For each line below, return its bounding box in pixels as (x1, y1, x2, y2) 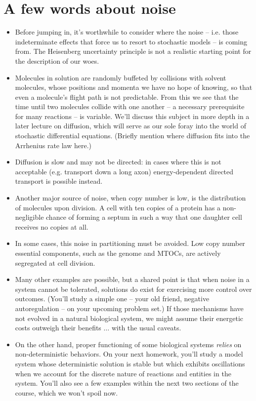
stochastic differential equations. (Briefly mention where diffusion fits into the (15, 130, 250, 141)
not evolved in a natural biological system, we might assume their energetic (15, 313, 244, 323)
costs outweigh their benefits (15, 322, 101, 333)
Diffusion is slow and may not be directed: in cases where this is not (15, 157, 221, 167)
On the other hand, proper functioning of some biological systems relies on (15, 339, 242, 349)
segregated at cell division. (15, 257, 95, 268)
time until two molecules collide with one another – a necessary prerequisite (15, 101, 245, 112)
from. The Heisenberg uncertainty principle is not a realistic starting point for (15, 46, 252, 56)
